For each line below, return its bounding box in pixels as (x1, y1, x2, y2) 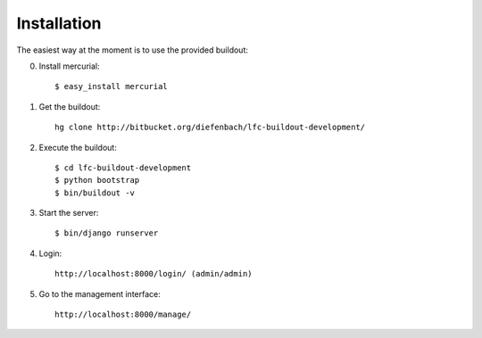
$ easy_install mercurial (54, 81, 169, 92)
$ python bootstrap (54, 175, 140, 185)
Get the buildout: (38, 101, 101, 111)
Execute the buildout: (38, 142, 118, 153)
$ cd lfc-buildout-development (54, 162, 192, 173)
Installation (16, 13, 102, 33)
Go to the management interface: (38, 288, 161, 299)
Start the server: (38, 208, 99, 218)
